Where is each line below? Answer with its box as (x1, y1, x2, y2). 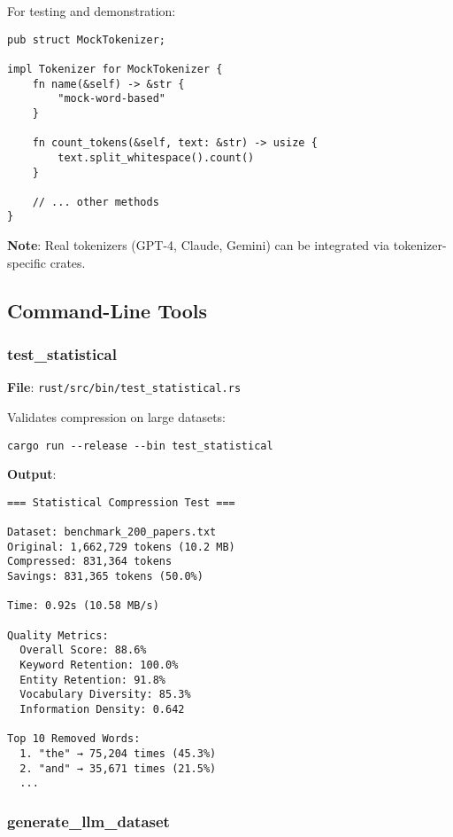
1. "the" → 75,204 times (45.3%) (19, 747, 217, 760)
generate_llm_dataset (7, 810, 170, 832)
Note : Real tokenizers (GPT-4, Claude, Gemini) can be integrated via (7, 236, 390, 254)
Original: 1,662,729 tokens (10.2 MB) (7, 540, 235, 553)
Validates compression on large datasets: (7, 407, 226, 426)
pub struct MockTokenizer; (7, 33, 165, 46)
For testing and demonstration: (7, 2, 176, 20)
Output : (7, 465, 57, 483)
